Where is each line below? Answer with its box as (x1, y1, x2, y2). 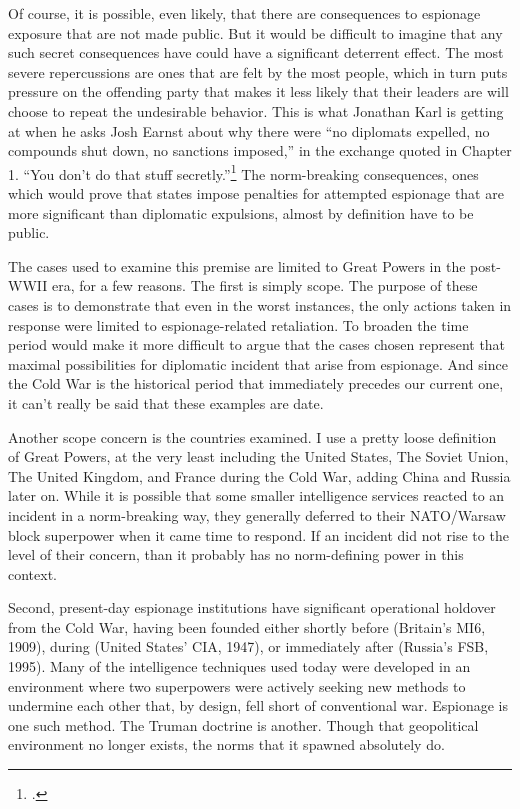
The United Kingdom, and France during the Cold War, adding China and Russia (8, 465, 511, 486)
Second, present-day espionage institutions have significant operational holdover (8, 597, 496, 618)
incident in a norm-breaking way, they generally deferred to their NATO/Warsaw (8, 504, 506, 525)
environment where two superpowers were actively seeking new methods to (8, 675, 466, 696)
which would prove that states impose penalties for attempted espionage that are (8, 183, 504, 203)
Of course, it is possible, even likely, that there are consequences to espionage (8, 3, 481, 23)
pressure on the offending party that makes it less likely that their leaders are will (8, 81, 509, 102)
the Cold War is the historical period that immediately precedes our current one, (8, 373, 504, 394)
